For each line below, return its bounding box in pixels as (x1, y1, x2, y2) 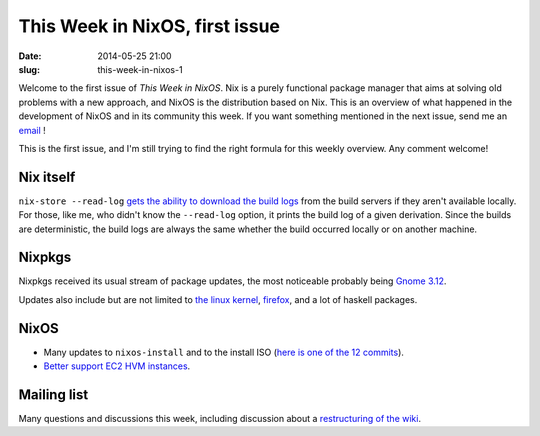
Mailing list (18, 386, 89, 403)
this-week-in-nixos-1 (97, 63, 184, 75)
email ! (18, 124, 47, 136)
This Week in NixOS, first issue (18, 15, 280, 37)
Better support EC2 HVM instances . (43, 360, 191, 372)
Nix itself (18, 168, 76, 185)
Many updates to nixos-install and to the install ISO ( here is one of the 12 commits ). (43, 346, 405, 358)
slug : (18, 63, 40, 75)
